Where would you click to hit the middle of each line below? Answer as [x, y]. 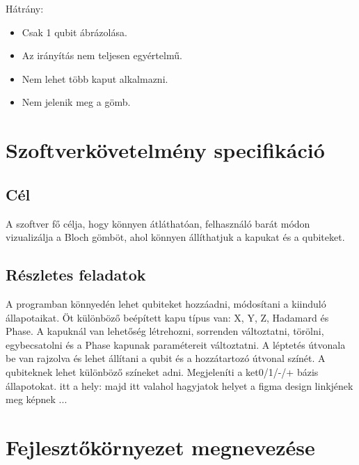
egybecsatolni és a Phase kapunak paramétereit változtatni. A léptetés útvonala [176, 344]
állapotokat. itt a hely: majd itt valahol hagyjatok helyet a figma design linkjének [179, 385]
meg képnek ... [37, 399]
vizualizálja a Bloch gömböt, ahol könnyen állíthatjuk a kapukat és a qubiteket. [175, 237]
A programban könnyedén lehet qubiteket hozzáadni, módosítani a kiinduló [166, 303]
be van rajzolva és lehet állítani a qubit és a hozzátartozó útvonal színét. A [166, 358]
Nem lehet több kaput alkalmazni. [95, 78]
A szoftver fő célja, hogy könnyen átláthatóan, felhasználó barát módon [158, 223]
